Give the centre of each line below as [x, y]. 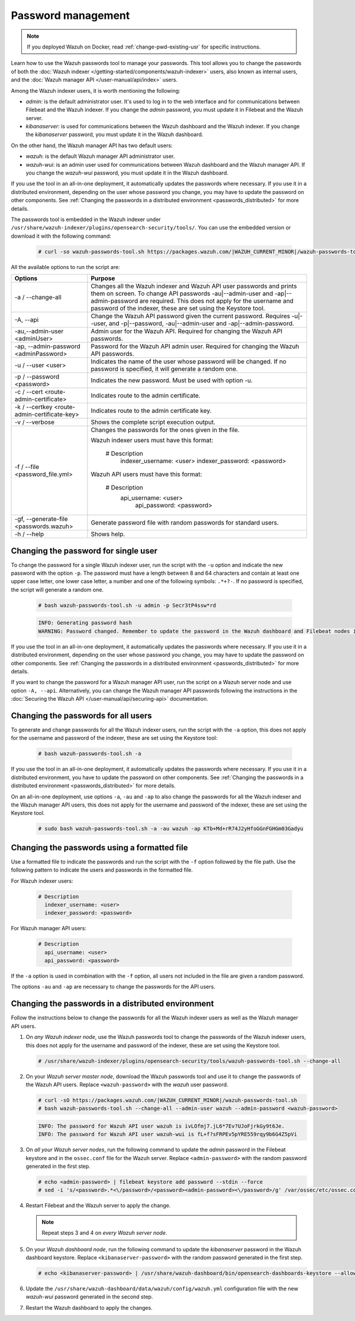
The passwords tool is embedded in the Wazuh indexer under [86, 219]
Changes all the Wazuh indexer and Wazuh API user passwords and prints [194, 286]
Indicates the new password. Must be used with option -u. [172, 380]
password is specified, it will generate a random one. [164, 369]
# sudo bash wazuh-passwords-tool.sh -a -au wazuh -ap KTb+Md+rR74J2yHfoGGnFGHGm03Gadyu [171, 829]
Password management [70, 15]
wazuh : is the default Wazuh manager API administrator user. [100, 156]
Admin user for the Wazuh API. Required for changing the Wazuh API [187, 331]
